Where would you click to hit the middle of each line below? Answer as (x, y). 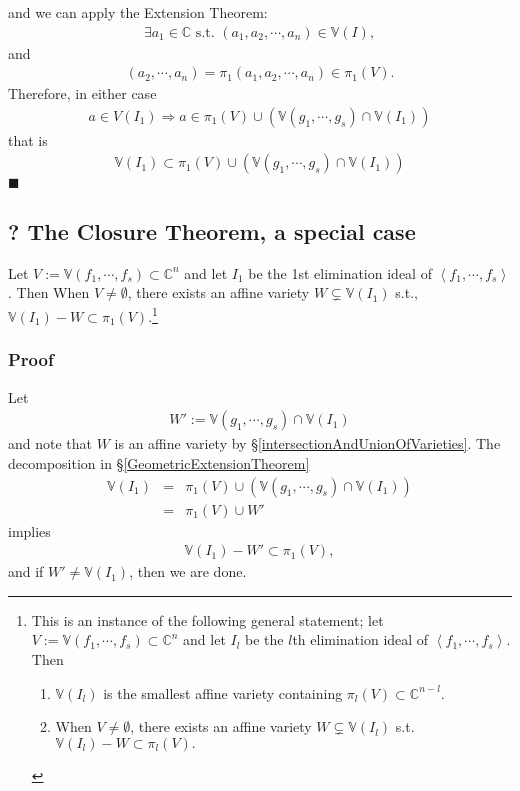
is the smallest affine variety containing (223, 692)
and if (26, 571)
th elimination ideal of (360, 639)
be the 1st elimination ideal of (340, 272)
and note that (50, 443)
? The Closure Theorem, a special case (212, 230)
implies (29, 530)
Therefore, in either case (82, 93)
